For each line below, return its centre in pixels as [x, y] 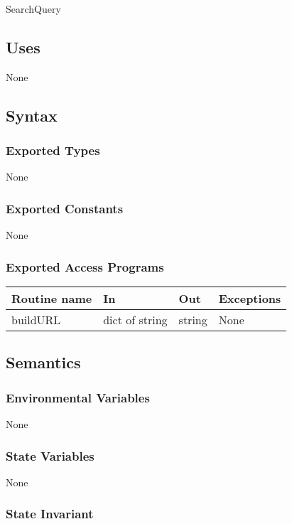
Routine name [52, 299]
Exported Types [53, 150]
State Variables [50, 455]
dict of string [135, 320]
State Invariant [50, 514]
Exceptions [250, 299]
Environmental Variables [78, 397]
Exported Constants [65, 208]
